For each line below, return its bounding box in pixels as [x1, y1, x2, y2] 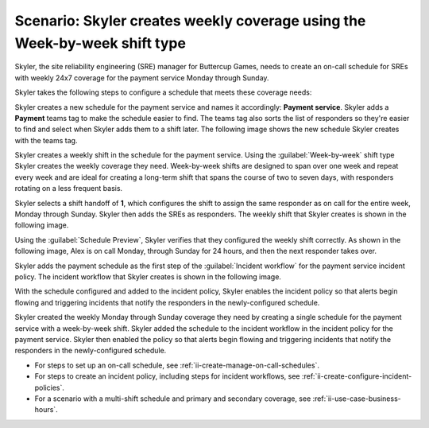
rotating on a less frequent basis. [14, 184, 123, 193]
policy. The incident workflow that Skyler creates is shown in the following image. [14, 271, 282, 282]
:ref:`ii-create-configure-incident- [301, 372, 412, 381]
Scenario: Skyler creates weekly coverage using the [14, 12, 366, 29]
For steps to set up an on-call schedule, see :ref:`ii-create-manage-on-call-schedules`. [34, 360, 319, 370]
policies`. [34, 383, 65, 392]
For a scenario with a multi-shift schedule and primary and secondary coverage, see [34, 394, 311, 403]
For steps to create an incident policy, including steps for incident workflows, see [34, 372, 301, 381]
